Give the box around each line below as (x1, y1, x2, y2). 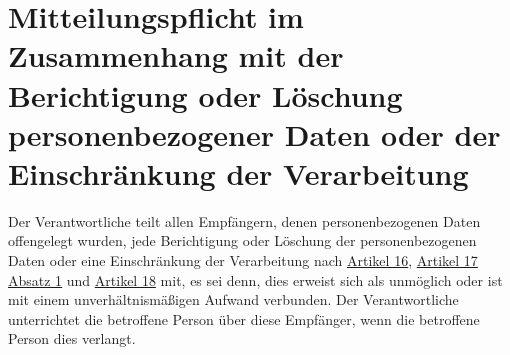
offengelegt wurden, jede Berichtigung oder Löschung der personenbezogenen (8, 230, 477, 251)
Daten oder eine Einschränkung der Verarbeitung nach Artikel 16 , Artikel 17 (8, 250, 478, 271)
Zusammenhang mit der (8, 35, 344, 76)
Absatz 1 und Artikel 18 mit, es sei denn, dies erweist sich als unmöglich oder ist (8, 269, 503, 290)
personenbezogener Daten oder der (8, 113, 501, 154)
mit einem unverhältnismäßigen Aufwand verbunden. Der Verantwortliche (8, 289, 459, 310)
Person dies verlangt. (8, 328, 136, 349)
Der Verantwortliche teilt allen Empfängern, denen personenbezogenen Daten (8, 210, 481, 231)
